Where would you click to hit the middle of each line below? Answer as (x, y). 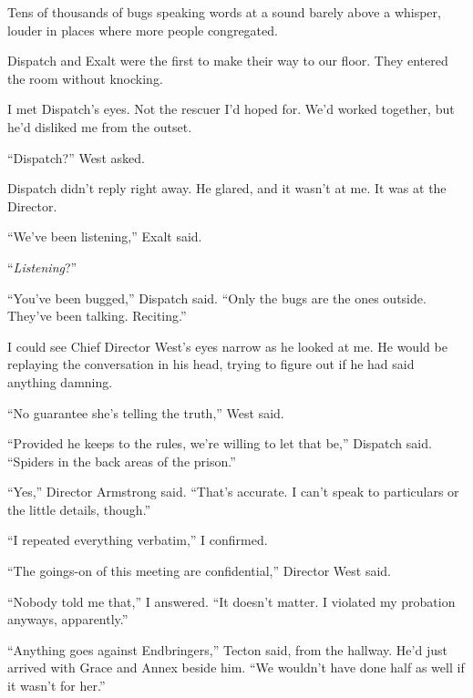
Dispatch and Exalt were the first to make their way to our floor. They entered (228, 61)
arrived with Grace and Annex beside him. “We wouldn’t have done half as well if (236, 667)
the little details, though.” (79, 509)
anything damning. (60, 381)
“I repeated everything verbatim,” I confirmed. (138, 540)
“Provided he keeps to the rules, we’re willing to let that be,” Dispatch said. (220, 443)
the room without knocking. (85, 78)
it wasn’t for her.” (57, 686)
